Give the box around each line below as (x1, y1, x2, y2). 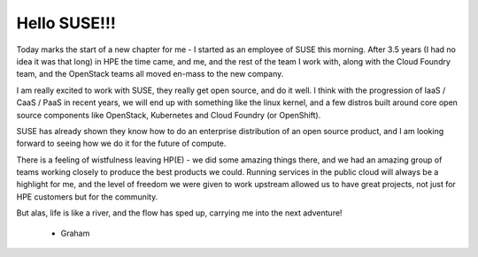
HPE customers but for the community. (16, 191, 158, 202)
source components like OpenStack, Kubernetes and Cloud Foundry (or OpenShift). (16, 110, 321, 120)
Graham (60, 228, 90, 238)
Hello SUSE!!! (16, 13, 117, 33)
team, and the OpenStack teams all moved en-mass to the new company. (16, 69, 284, 79)
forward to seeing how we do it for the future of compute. (16, 138, 227, 149)
